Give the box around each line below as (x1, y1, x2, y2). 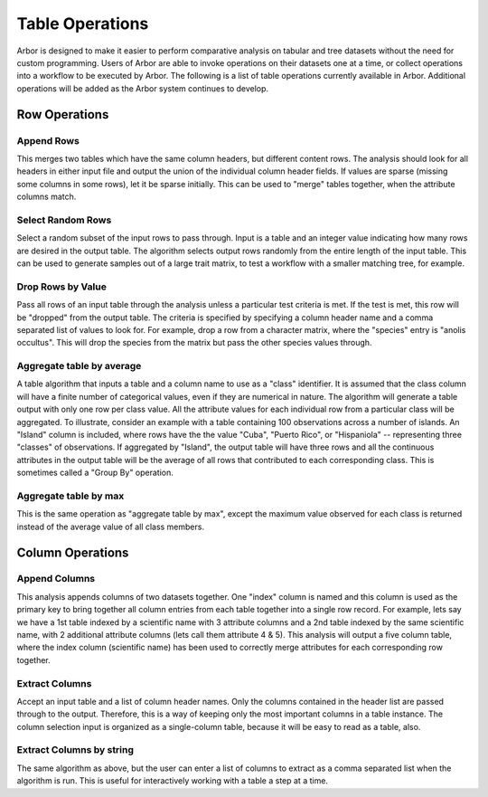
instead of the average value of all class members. (16, 521, 205, 532)
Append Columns (16, 573, 95, 585)
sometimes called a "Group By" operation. (16, 467, 174, 479)
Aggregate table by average (16, 360, 142, 373)
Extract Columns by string (16, 744, 135, 756)
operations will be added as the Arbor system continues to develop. (16, 82, 269, 94)
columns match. (16, 191, 77, 203)
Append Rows (16, 134, 80, 147)
